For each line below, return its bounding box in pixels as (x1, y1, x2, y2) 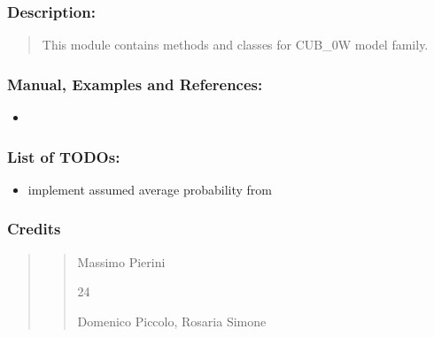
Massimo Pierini (77, 252, 166, 271)
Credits (7, 218, 61, 240)
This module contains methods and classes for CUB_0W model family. (42, 35, 429, 54)
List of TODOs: (7, 145, 120, 167)
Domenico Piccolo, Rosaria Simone (77, 311, 267, 330)
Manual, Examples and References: (7, 73, 263, 95)
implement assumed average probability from (27, 180, 273, 198)
